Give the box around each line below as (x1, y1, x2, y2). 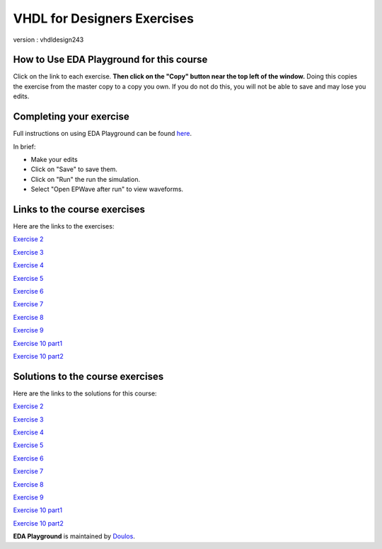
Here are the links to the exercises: (13, 222, 115, 230)
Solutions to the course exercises (13, 370, 164, 382)
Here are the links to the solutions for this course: (13, 389, 157, 398)
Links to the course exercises (13, 203, 145, 215)
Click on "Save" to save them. (30, 165, 118, 173)
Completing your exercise (13, 110, 130, 123)
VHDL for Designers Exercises (13, 11, 195, 26)
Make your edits (30, 155, 78, 163)
